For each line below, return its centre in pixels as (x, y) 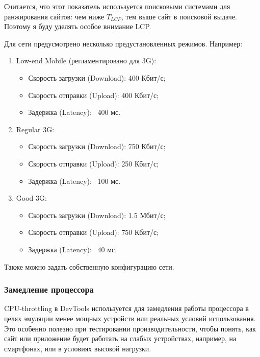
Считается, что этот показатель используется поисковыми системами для (117, 6)
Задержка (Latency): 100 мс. (74, 181)
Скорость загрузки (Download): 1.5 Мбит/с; (97, 215)
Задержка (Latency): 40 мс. (73, 249)
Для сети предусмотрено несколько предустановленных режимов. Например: (123, 43)
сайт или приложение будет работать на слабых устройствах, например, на (120, 338)
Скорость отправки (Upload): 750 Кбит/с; (94, 232)
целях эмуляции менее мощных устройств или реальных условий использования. (130, 318)
